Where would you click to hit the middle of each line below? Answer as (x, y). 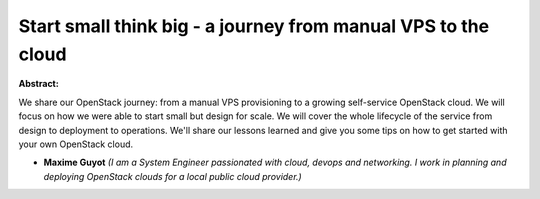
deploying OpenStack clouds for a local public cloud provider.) (172, 176)
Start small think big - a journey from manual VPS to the (254, 26)
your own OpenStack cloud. (76, 144)
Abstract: (38, 84)
